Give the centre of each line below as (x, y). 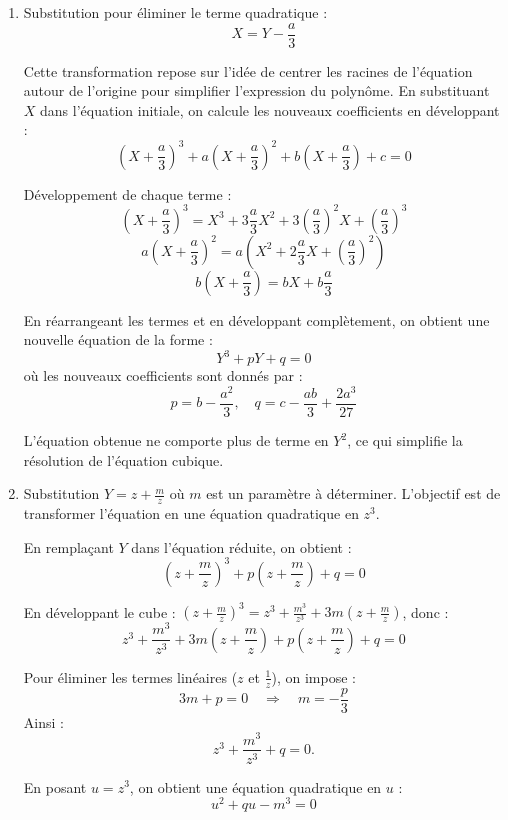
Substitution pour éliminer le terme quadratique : (175, 12)
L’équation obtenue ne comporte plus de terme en (176, 440)
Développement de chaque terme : (127, 193)
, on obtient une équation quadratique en (255, 786)
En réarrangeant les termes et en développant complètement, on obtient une (256, 319)
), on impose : (313, 676)
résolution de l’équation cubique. (123, 459)
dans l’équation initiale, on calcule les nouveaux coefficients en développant (270, 109)
